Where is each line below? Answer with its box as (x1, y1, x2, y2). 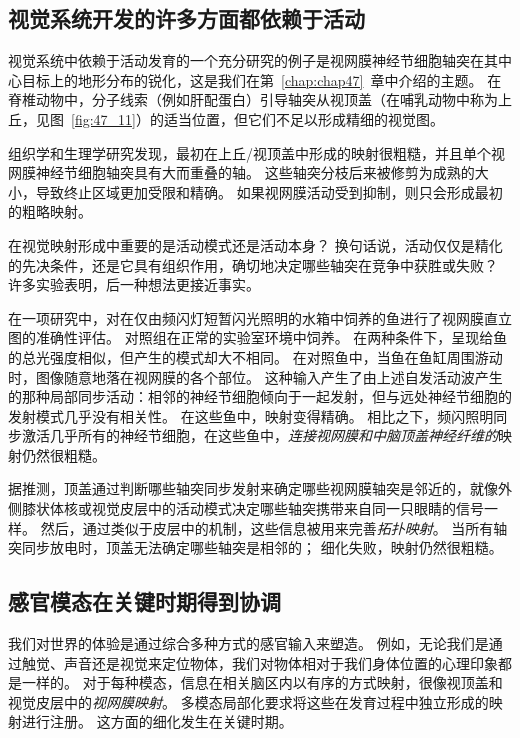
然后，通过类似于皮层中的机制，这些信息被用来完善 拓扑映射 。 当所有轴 (40, 517, 508, 538)
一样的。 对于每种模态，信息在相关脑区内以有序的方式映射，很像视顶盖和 (21, 672, 503, 693)
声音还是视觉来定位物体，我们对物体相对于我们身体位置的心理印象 (63, 652, 498, 673)
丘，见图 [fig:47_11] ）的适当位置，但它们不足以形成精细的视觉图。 (8, 108, 444, 129)
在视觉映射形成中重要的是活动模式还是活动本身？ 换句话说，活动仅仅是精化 (8, 234, 503, 255)
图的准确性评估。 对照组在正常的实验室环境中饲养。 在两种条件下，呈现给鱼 (8, 327, 508, 348)
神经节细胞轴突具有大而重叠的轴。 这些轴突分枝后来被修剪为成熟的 (35, 162, 475, 183)
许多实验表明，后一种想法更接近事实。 (8, 274, 260, 295)
